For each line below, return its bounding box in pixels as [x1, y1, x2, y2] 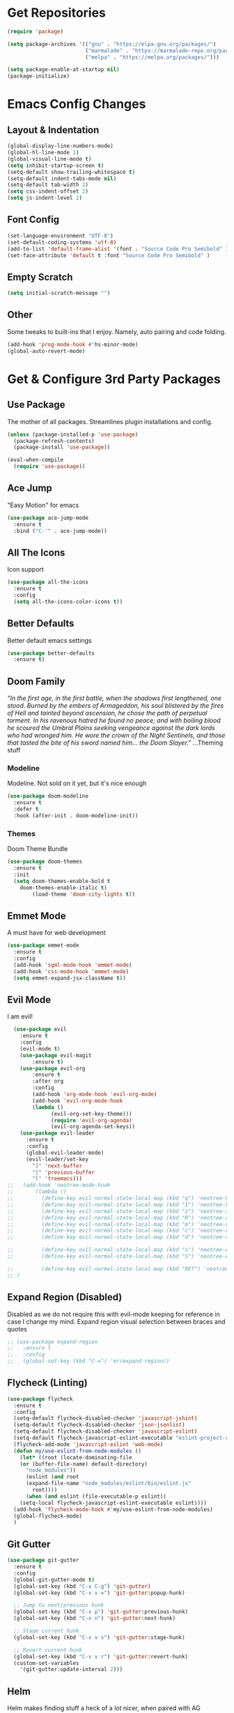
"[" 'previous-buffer [32, 1169, 95, 1176]
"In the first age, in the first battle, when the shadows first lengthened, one [7, 694, 221, 703]
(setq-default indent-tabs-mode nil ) [7, 175, 117, 182]
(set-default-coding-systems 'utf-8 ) [7, 239, 117, 246]
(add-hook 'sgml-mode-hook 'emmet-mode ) [13, 961, 132, 968]
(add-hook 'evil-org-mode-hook [32, 1097, 123, 1105]
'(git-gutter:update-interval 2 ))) [19, 1666, 123, 1673]
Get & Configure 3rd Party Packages [7, 371, 221, 387]
